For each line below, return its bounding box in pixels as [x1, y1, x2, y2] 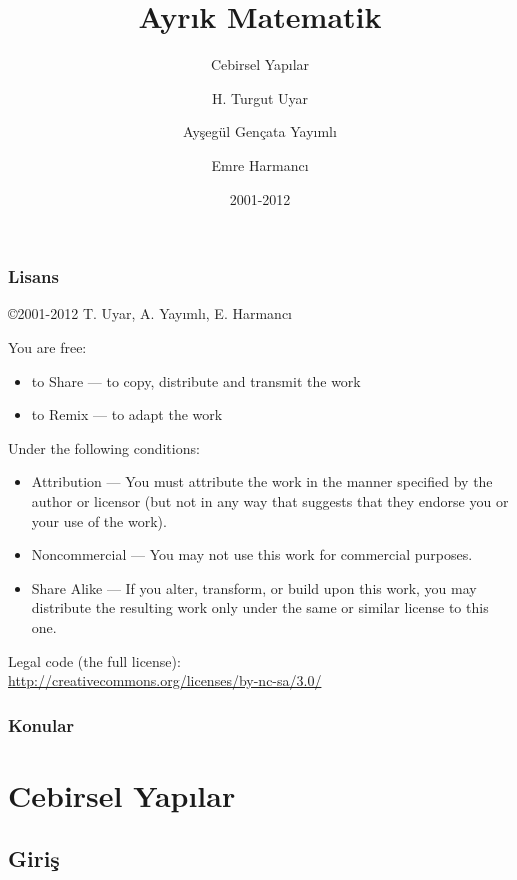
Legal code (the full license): [8, 650, 181, 671]
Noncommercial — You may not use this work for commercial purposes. [31, 544, 473, 565]
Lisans [8, 264, 59, 289]
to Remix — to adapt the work [31, 404, 223, 425]
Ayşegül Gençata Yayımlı [183, 121, 337, 142]
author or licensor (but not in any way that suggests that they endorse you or [31, 490, 509, 511]
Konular [8, 712, 75, 737]
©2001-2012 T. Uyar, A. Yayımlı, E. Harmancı [8, 303, 293, 324]
